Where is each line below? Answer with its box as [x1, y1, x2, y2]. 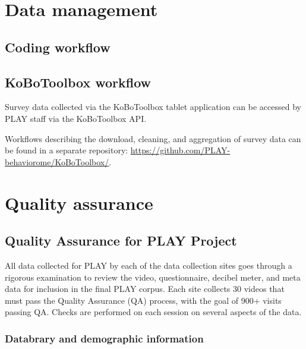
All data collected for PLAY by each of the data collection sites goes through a [5, 259, 292, 271]
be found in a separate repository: [5, 144, 128, 156]
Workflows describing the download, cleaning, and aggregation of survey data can [5, 132, 301, 144]
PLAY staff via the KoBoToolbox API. [5, 112, 147, 124]
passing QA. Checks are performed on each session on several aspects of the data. [5, 306, 302, 318]
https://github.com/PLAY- [130, 144, 231, 156]
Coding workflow [5, 37, 111, 56]
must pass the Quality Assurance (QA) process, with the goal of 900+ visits [5, 294, 282, 306]
